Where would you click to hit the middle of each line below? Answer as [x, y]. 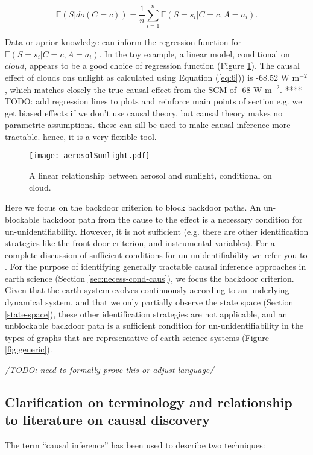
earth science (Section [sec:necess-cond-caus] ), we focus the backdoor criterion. [150, 278]
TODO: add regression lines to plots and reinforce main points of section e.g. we [153, 101]
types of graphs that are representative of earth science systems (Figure [137, 337]
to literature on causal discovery [107, 420]
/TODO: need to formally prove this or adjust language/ [109, 370]
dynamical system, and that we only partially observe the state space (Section [149, 302]
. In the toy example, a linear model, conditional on [194, 53]
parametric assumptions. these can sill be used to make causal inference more [148, 125]
